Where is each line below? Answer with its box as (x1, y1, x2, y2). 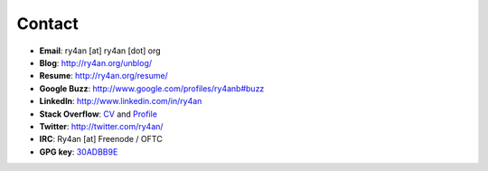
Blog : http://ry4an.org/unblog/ (39, 57, 153, 68)
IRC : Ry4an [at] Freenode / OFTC (39, 134, 163, 145)
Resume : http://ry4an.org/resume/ (39, 71, 169, 81)
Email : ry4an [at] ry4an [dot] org (39, 45, 162, 56)
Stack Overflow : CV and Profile (39, 109, 158, 119)
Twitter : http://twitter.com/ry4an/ (39, 120, 164, 131)
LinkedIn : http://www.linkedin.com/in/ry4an (39, 96, 202, 107)
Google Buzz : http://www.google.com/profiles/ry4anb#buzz (39, 82, 265, 94)
